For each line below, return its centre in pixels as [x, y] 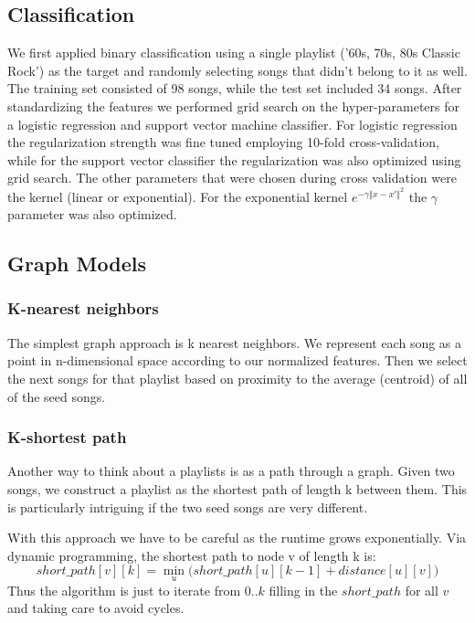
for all [422, 590]
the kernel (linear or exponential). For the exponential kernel [178, 196]
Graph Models [77, 264]
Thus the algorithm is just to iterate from [124, 590]
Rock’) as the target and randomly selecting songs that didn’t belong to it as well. [237, 70]
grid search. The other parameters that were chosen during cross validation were [232, 178]
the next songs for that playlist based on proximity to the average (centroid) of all [237, 378]
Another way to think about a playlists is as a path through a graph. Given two [231, 471]
